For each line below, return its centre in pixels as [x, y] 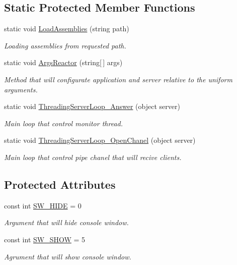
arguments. [21, 89]
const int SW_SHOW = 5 [45, 239]
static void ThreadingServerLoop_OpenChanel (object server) [100, 140]
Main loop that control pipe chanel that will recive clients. [93, 157]
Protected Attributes [60, 184]
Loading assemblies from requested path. [65, 45]
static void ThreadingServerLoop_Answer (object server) [92, 106]
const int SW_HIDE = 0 [43, 205]
